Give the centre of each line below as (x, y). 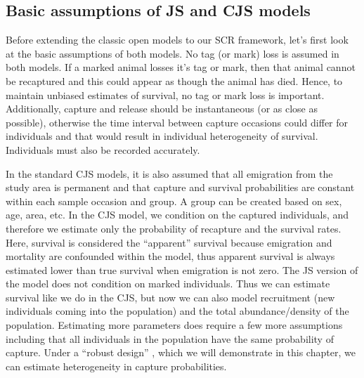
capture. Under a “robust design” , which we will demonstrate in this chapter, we (181, 352)
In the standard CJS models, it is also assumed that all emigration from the (169, 173)
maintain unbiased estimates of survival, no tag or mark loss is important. (165, 94)
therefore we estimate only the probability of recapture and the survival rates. (174, 228)
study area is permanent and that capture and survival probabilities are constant (180, 187)
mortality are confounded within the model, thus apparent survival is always (170, 256)
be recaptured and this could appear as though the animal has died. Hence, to (174, 80)
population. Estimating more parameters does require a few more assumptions (174, 325)
